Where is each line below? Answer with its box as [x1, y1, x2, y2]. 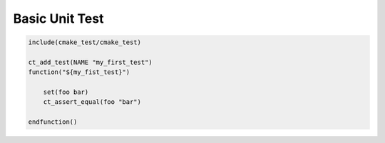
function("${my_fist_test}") [28, 68, 130, 76]
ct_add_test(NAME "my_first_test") [28, 58, 153, 66]
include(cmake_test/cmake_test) [28, 38, 142, 46]
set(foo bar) [43, 88, 89, 96]
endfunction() [28, 118, 78, 126]
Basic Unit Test [13, 11, 104, 26]
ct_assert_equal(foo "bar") [43, 98, 142, 106]
